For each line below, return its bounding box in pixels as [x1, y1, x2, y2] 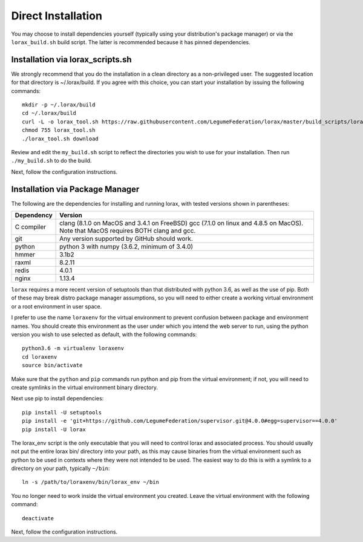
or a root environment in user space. [11, 302, 102, 310]
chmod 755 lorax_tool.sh [22, 127, 96, 134]
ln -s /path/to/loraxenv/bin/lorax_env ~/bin [22, 478, 160, 486]
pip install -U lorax [22, 426, 86, 433]
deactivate [22, 515, 54, 521]
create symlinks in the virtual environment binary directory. [11, 384, 159, 391]
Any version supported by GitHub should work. [59, 235, 193, 243]
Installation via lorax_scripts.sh [11, 54, 132, 65]
